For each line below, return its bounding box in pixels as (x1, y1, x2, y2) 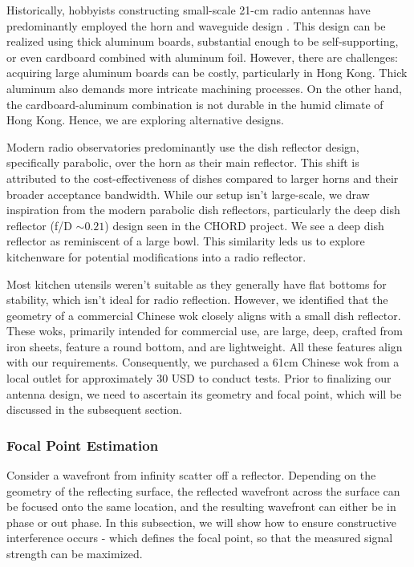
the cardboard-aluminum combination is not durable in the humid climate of (6, 95, 384, 112)
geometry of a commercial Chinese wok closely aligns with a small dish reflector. (6, 306, 401, 323)
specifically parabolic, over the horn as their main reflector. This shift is (6, 154, 359, 171)
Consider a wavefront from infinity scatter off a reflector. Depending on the (6, 467, 376, 484)
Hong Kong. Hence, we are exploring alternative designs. (6, 111, 284, 128)
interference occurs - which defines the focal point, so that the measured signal (6, 529, 393, 546)
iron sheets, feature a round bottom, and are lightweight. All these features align (6, 338, 403, 354)
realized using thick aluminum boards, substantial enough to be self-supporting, (6, 33, 399, 50)
